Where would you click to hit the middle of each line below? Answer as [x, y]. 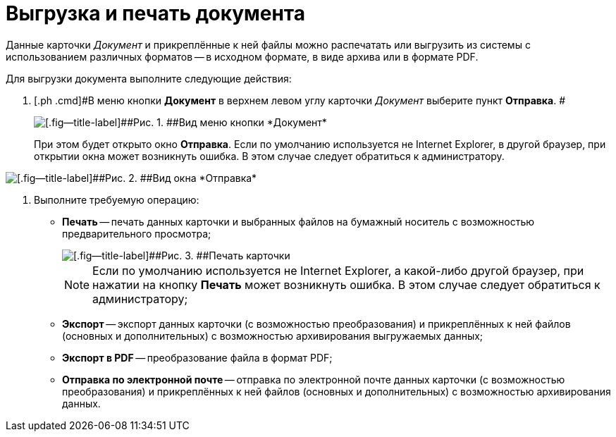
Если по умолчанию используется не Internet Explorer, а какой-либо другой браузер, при [338, 270]
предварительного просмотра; [137, 233]
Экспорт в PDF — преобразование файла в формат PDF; [197, 357]
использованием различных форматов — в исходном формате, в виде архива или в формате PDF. [242, 56]
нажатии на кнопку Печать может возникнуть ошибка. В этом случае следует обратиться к [346, 284]
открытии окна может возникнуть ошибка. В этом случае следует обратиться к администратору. [269, 156]
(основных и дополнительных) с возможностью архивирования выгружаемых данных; [273, 336]
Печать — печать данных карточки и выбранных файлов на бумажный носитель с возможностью [298, 221]
